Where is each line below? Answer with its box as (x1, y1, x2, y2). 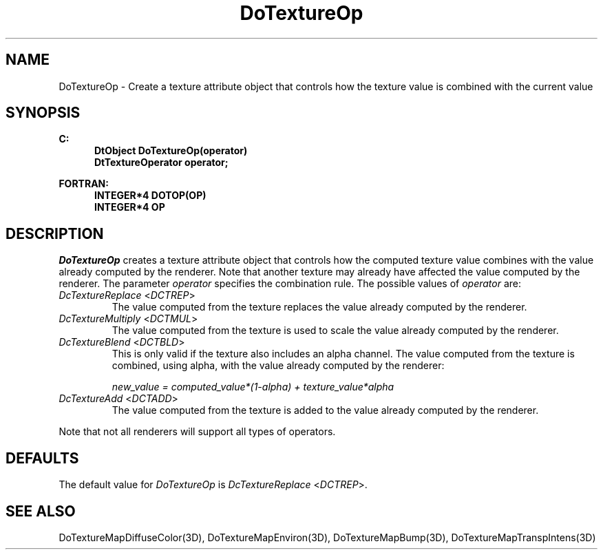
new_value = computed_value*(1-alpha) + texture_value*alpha (112, 381, 394, 393)
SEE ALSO (6, 502, 76, 520)
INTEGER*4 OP (94, 201, 165, 213)
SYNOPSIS (6, 104, 81, 122)
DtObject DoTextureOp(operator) (94, 145, 248, 157)
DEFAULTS (6, 449, 79, 467)
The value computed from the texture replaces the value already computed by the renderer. (112, 301, 527, 313)
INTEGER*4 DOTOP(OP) (94, 189, 207, 202)
